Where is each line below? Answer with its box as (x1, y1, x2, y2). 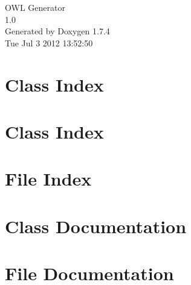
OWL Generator (5, 1, 65, 13)
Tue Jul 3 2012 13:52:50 (5, 36, 93, 49)
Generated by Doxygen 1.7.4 (5, 25, 110, 37)
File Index (5, 166, 92, 191)
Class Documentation (5, 213, 187, 238)
